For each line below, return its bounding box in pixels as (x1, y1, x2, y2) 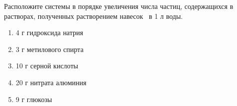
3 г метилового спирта (15, 44, 84, 54)
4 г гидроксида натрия (15, 27, 83, 38)
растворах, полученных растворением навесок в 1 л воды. (4, 10, 183, 21)
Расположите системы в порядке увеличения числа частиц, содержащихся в (4, 1, 234, 11)
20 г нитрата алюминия (15, 77, 87, 87)
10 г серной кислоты (15, 60, 78, 71)
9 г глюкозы (15, 94, 52, 104)
